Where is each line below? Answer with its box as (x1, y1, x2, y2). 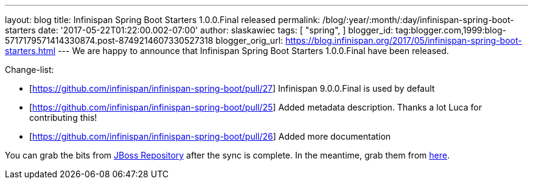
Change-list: (5, 64, 54, 75)
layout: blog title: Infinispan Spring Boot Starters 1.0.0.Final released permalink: (5, 15, 321, 25)
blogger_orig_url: (215, 35, 284, 46)
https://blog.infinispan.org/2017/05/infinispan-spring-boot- (285, 35, 522, 46)
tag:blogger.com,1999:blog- (395, 25, 506, 35)
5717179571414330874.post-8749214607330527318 (5, 35, 214, 46)
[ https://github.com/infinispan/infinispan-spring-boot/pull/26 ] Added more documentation (29, 131, 391, 141)
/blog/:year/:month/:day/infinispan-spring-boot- (322, 15, 514, 25)
